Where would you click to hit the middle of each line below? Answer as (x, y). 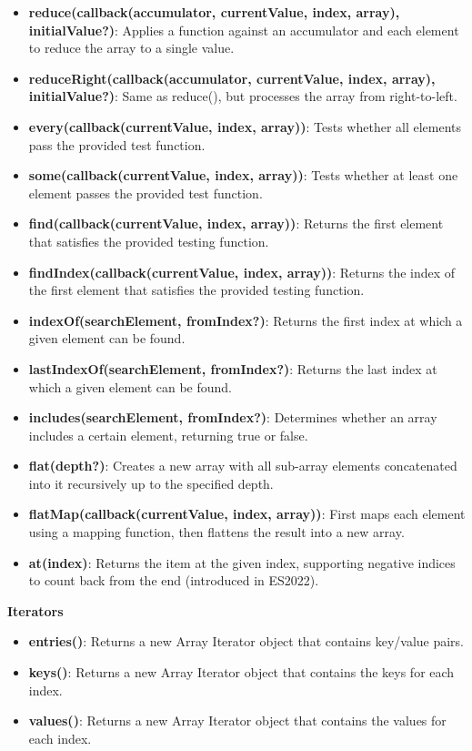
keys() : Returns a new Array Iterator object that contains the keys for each (241, 672)
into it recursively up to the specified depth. (151, 483)
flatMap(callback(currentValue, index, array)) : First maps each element (247, 514)
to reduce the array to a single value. (131, 48)
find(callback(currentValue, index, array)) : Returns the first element (236, 223)
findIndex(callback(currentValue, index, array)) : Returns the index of (242, 272)
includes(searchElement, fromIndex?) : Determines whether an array (233, 417)
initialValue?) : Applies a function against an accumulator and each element (244, 30)
